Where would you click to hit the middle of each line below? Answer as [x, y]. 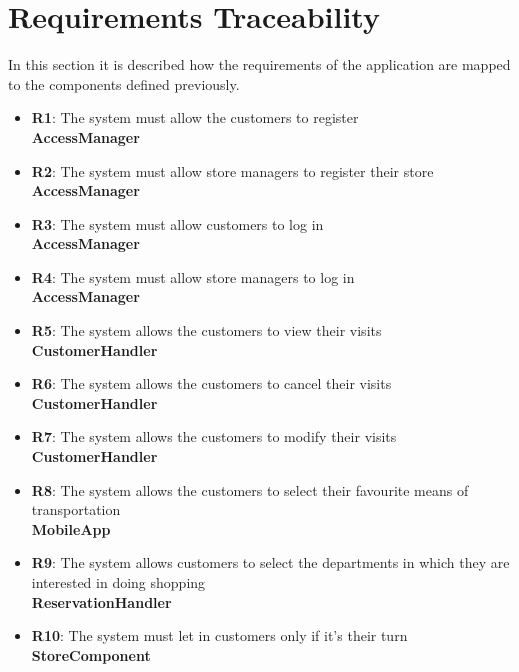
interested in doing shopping [118, 582]
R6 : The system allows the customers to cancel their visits [211, 383]
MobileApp [71, 528]
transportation [76, 509]
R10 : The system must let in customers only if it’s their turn [219, 635]
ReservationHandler [101, 601]
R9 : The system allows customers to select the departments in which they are [270, 562]
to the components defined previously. [124, 83]
